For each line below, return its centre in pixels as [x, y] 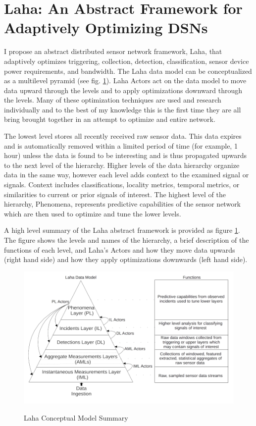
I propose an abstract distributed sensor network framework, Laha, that [113, 51]
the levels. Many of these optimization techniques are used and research [113, 100]
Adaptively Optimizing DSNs [106, 27]
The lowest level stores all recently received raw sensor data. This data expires [123, 136]
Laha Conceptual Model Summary [76, 417]
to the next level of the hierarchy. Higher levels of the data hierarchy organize [122, 165]
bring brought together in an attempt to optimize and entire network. [110, 119]
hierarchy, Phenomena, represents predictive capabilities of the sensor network [123, 204]
